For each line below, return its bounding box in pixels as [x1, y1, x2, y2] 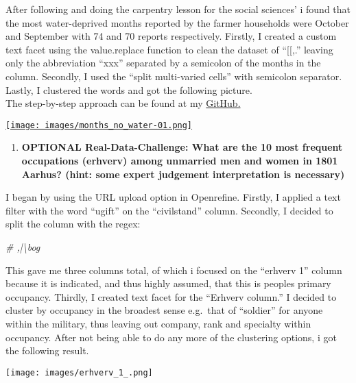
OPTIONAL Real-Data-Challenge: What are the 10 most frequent [21, 140, 343, 154]
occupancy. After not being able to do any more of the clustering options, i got [5, 330, 337, 344]
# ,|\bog [5, 239, 40, 254]
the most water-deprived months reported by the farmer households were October [5, 15, 349, 29]
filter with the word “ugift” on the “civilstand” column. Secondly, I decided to [5, 203, 333, 217]
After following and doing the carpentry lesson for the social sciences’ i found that [5, 2, 351, 16]
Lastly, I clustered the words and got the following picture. [5, 82, 252, 97]
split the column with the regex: [5, 217, 141, 231]
